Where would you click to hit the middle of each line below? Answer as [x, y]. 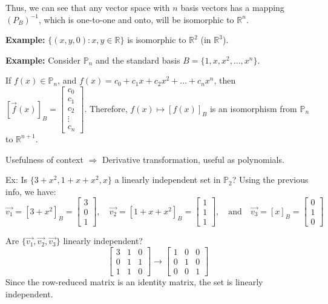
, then [225, 80]
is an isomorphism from [253, 108]
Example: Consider [43, 60]
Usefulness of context [44, 159]
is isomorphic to [157, 40]
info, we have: [31, 191]
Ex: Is [17, 180]
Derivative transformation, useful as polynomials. [193, 159]
